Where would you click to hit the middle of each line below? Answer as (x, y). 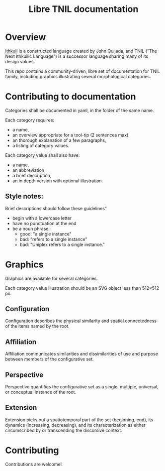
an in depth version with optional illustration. (58, 181)
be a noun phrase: (31, 229)
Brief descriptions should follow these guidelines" (56, 208)
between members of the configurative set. (49, 359)
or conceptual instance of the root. (41, 392)
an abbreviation (28, 170)
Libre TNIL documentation (83, 9)
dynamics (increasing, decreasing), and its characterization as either (75, 425)
